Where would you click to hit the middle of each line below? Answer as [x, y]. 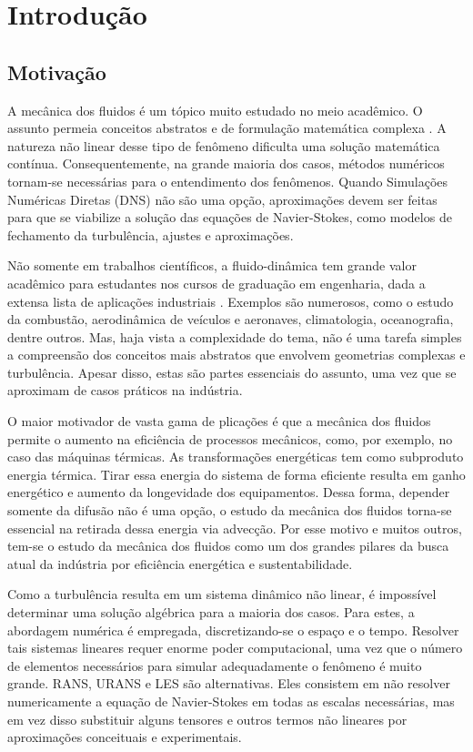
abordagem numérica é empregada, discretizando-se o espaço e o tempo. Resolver [233, 630]
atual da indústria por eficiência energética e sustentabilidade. [180, 563]
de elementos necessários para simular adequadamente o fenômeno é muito [215, 665]
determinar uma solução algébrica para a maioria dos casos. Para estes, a [211, 612]
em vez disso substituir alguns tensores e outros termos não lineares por [207, 719]
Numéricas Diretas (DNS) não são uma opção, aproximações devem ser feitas [222, 199]
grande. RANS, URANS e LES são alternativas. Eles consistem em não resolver [229, 683]
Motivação [57, 71]
